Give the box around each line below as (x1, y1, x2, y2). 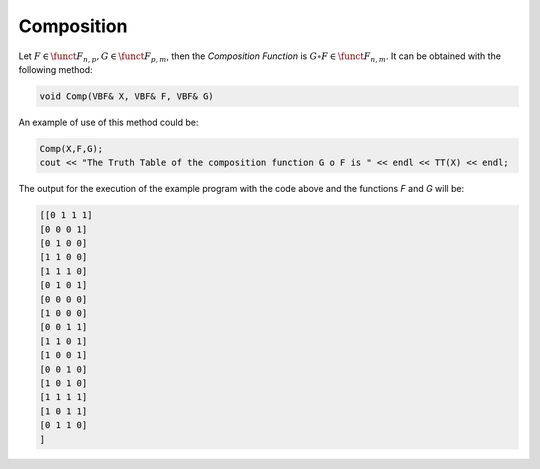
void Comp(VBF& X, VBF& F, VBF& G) (39, 90, 214, 102)
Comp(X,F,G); (39, 143, 104, 154)
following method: (18, 63, 94, 75)
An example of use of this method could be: (18, 116, 199, 128)
